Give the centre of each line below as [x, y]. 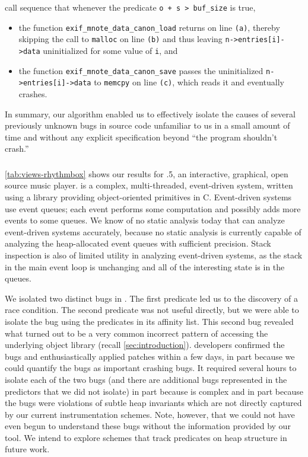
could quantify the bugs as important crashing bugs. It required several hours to [151, 368]
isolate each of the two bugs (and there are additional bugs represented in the [146, 379]
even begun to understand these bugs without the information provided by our [148, 426]
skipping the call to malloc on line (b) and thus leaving [120, 39]
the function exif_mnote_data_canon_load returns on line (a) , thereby [149, 27]
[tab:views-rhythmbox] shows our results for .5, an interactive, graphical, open [147, 173]
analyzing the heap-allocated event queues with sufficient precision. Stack [138, 243]
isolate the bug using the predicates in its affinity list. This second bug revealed [149, 321]
